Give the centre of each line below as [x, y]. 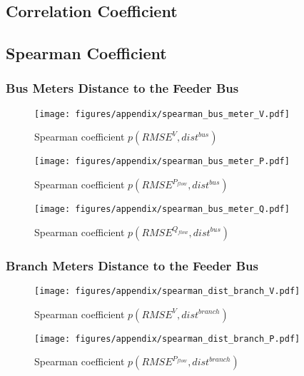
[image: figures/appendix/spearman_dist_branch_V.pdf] [167, 291]
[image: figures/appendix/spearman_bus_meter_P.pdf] [162, 162]
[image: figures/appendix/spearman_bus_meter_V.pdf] [162, 114]
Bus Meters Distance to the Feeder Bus [122, 88]
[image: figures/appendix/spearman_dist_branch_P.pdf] [167, 339]
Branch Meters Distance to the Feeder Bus [132, 265]
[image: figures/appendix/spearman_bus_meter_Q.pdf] [162, 209]
